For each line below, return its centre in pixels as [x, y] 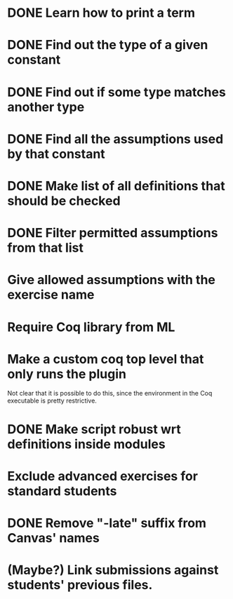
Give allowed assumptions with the [112, 280]
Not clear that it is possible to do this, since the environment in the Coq [110, 393]
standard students [62, 491]
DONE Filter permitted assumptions [113, 233]
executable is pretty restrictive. [52, 401]
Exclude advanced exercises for [103, 476]
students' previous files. [80, 585]
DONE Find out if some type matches [116, 92]
